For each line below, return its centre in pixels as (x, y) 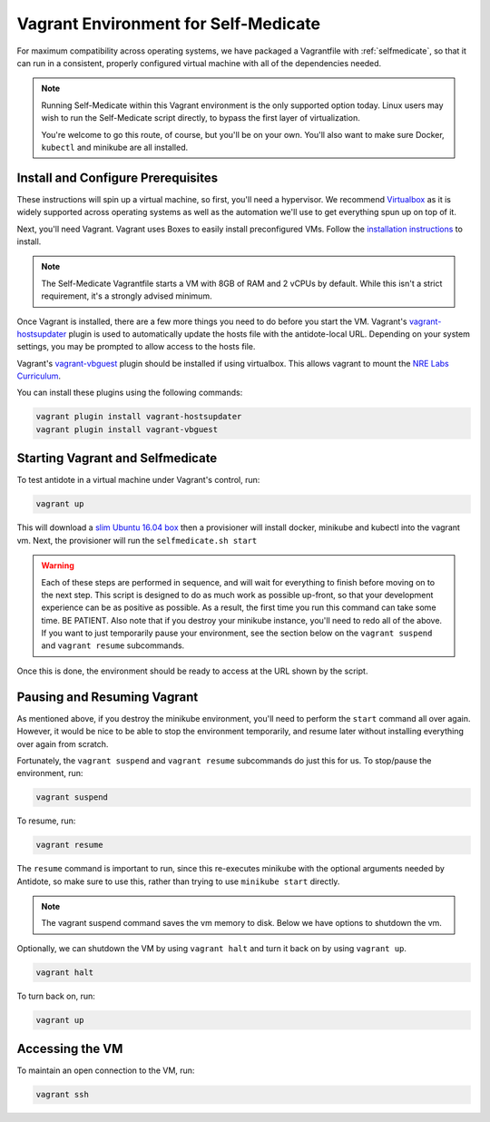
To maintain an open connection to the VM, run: (106, 1070)
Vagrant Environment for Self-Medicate (169, 24)
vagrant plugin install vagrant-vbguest (127, 429)
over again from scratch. (63, 743)
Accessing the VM (70, 1049)
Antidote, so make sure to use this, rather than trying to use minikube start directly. (178, 881)
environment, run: (50, 773)
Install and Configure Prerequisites (118, 177)
